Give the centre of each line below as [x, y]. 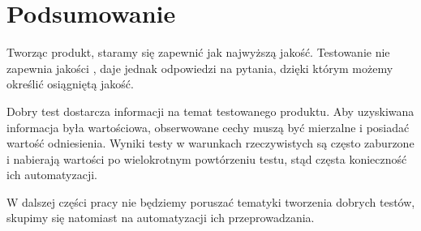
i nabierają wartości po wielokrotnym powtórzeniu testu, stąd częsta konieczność [207, 158]
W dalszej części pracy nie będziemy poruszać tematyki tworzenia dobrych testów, [211, 201]
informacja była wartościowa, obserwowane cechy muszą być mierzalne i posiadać [208, 127]
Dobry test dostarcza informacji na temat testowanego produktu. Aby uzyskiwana [210, 111]
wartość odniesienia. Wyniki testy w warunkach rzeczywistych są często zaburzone [210, 143]
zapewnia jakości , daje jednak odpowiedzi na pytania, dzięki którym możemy [200, 68]
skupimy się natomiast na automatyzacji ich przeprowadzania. [161, 218]
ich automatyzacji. [52, 175]
